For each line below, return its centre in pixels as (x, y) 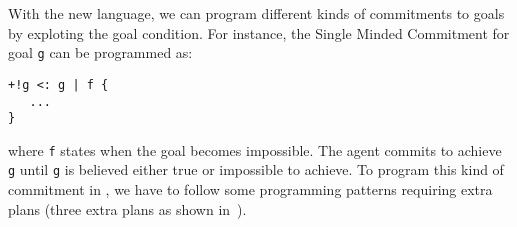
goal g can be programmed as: (100, 52)
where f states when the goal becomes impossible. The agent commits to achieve (255, 149)
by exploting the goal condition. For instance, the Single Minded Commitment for (259, 32)
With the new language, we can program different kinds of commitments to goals (256, 13)
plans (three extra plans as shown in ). (127, 208)
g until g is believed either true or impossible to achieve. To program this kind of (256, 169)
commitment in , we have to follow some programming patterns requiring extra (250, 189)
